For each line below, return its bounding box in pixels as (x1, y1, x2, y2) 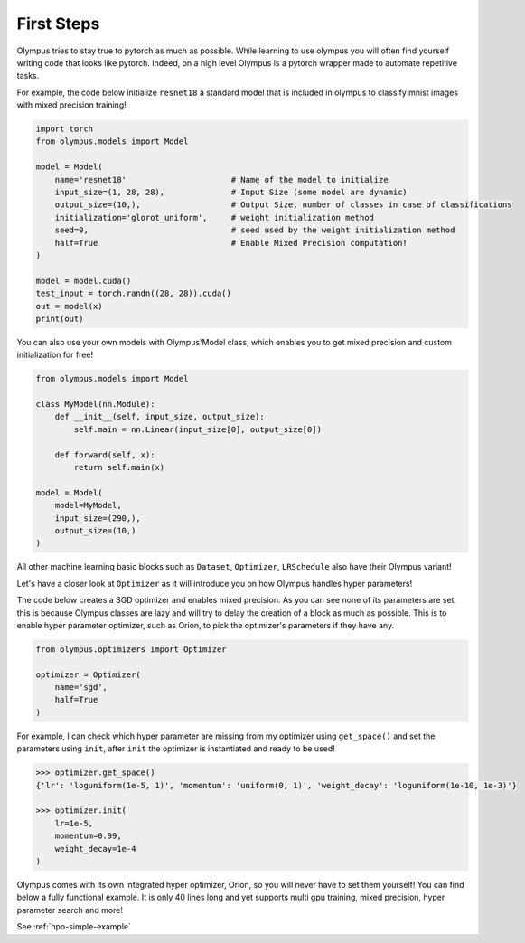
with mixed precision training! (16, 99, 127, 110)
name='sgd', (54, 683, 108, 693)
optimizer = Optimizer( (35, 669, 142, 680)
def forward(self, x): (54, 449, 155, 460)
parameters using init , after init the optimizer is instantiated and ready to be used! (16, 743, 336, 754)
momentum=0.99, (54, 831, 122, 841)
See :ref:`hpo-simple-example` (16, 921, 131, 932)
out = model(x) (35, 301, 103, 311)
